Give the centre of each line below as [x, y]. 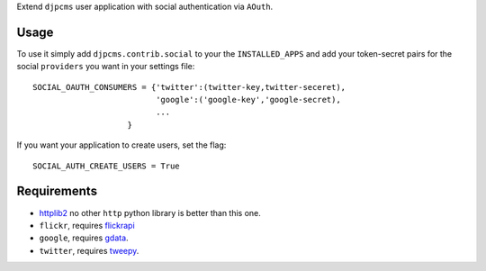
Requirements [57, 191]
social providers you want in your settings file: [106, 67]
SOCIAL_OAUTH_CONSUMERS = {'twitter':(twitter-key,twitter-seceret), [189, 87]
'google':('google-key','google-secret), [248, 100]
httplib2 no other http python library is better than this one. [150, 212]
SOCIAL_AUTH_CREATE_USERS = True [106, 166]
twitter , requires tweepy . [89, 250]
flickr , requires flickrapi [87, 225]
